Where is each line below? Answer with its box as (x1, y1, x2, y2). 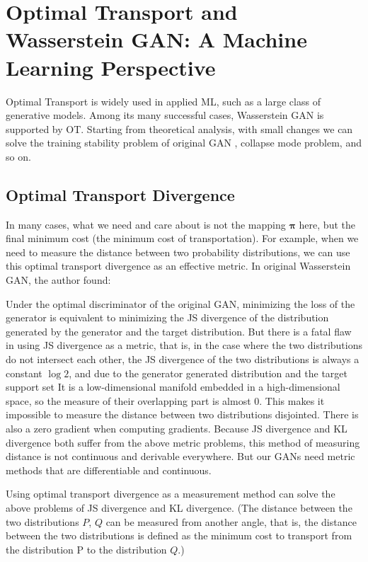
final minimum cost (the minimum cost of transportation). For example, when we (6, 231, 359, 246)
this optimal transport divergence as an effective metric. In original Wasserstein (6, 258, 351, 273)
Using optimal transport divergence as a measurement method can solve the (6, 486, 335, 501)
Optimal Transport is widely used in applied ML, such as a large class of (6, 93, 321, 108)
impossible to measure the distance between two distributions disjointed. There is (6, 407, 359, 422)
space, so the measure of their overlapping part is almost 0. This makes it (6, 393, 325, 408)
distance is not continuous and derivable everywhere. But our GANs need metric (6, 449, 355, 464)
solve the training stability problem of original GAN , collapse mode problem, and (6, 135, 362, 150)
